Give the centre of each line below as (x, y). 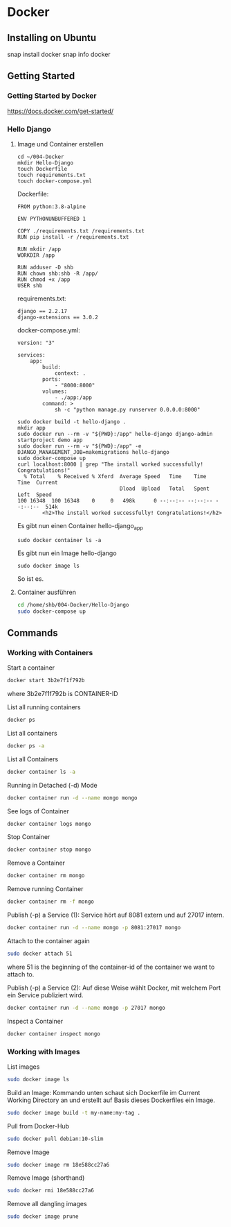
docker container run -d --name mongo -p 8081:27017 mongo (94, 928)
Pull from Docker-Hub (38, 1126)
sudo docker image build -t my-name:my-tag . (74, 1112)
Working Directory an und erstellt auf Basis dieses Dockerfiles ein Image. (111, 1100)
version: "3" (36, 343)
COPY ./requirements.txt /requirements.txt (81, 231)
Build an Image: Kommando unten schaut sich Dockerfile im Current (104, 1092)
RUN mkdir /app (39, 249)
